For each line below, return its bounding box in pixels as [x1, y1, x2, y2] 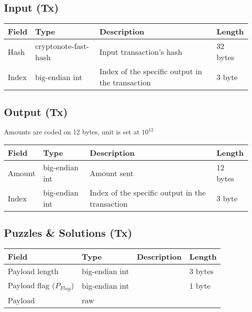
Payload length [8, 265, 59, 277]
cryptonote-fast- [35, 40, 89, 52]
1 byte [189, 280, 211, 292]
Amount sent [90, 167, 134, 179]
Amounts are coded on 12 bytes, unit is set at [4, 127, 140, 137]
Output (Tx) [4, 104, 68, 119]
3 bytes [189, 265, 214, 277]
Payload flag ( [8, 279, 55, 291]
